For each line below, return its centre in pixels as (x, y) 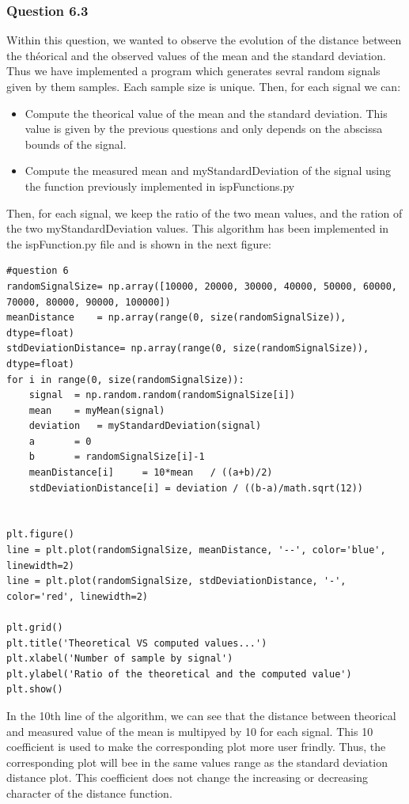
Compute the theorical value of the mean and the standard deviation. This (206, 113)
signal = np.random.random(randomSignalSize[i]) (162, 395)
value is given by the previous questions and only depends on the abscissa (204, 129)
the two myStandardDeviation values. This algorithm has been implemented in (198, 228)
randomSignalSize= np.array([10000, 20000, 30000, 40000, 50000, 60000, (202, 286)
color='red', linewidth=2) (77, 596)
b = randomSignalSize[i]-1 (117, 457)
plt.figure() (40, 535)
